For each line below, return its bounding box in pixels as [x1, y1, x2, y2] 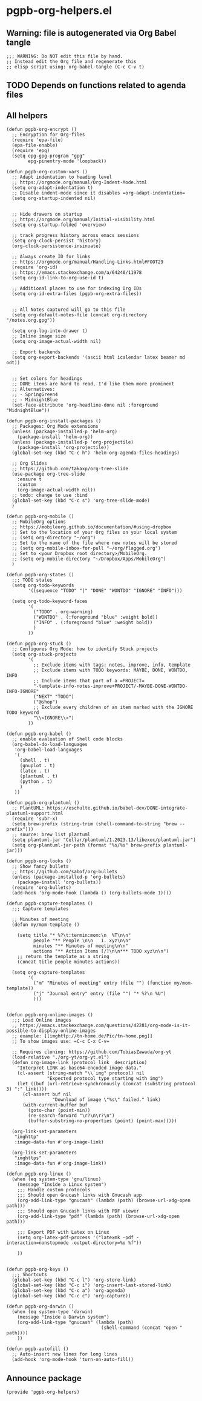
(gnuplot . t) [19, 763, 56, 769]
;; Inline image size [11, 333, 67, 339]
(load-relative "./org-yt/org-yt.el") [11, 1054, 110, 1060]
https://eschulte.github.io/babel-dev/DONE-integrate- [47, 805, 188, 811]
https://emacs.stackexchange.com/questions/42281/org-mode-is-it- [19, 1022, 191, 1029]
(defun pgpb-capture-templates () [6, 900, 94, 907]
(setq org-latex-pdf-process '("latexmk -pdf [17, 1234, 134, 1241]
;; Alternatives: [11, 386, 56, 393]
